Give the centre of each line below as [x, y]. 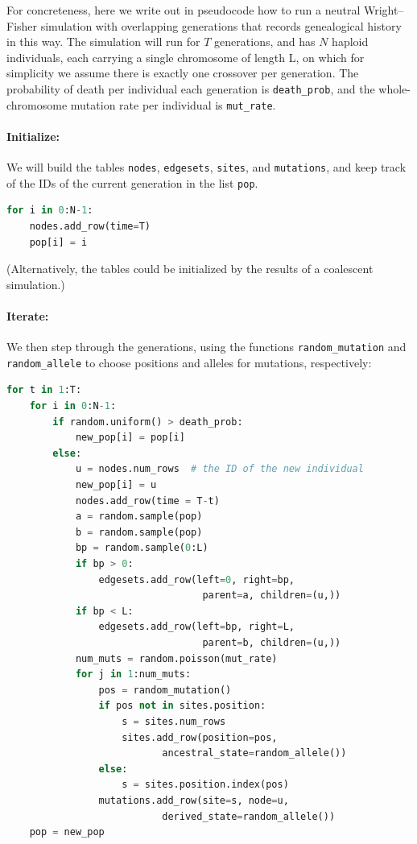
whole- [394, 88]
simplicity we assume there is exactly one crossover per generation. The [183, 73]
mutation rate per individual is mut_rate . [173, 104]
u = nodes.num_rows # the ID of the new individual [219, 469]
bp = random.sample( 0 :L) [142, 548]
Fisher [22, 25]
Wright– [384, 10]
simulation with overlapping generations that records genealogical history [221, 25]
